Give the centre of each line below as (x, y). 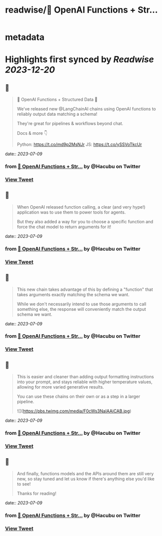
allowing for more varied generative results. (60, 387)
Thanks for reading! (37, 493)
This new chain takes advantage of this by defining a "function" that (85, 289)
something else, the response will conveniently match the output (81, 309)
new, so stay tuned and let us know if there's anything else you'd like (86, 479)
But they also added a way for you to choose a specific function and (85, 221)
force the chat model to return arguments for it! (64, 227)
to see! (24, 484)
